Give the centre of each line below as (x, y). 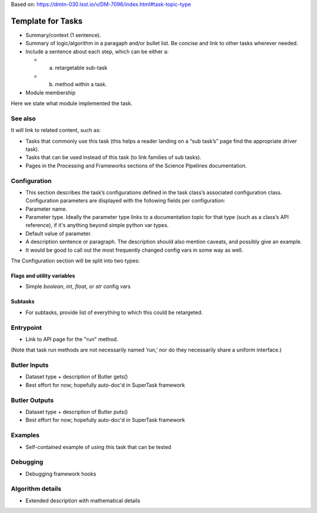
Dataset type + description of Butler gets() (77, 377)
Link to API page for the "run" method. (72, 339)
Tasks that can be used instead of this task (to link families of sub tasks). (114, 157)
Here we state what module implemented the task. (72, 103)
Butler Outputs (32, 400)
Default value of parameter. (59, 233)
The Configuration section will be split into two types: (75, 261)
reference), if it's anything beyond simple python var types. (97, 225)
